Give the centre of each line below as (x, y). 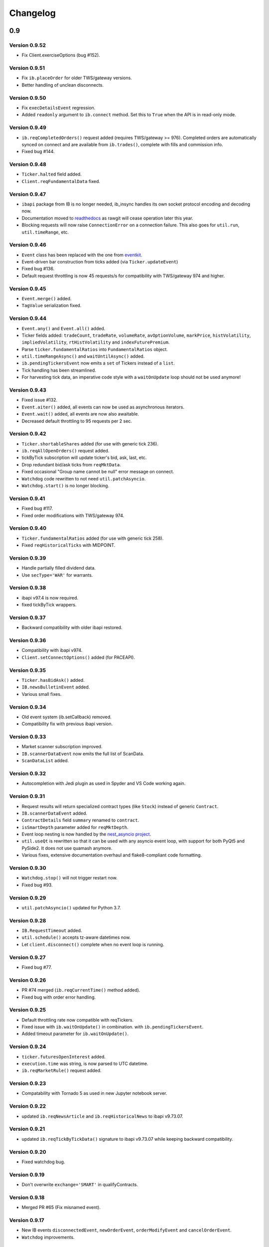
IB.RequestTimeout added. (52, 931)
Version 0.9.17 (27, 1220)
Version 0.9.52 (28, 45)
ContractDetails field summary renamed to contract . (80, 820)
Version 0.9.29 (28, 898)
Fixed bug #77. (37, 967)
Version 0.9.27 (27, 957)
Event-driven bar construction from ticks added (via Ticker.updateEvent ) (100, 262)
